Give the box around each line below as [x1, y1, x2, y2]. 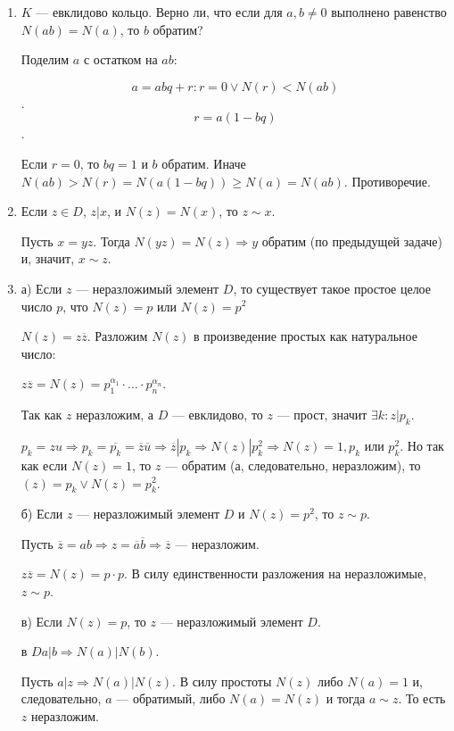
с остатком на [83, 50, 158, 69]
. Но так [400, 436, 444, 454]
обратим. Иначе [161, 154, 246, 172]
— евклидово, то [171, 405, 263, 424]
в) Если [21, 611, 62, 630]
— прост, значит [277, 405, 367, 424]
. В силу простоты [172, 671, 272, 690]
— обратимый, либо [116, 689, 226, 708]
